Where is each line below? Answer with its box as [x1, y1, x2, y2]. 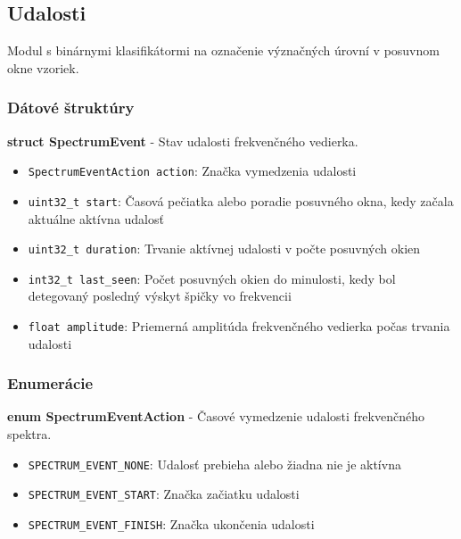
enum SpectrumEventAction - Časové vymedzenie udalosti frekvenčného [7, 407, 424, 426]
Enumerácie [7, 372, 94, 394]
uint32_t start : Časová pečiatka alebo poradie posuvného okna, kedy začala [28, 191, 454, 210]
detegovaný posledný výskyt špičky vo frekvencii [28, 286, 292, 305]
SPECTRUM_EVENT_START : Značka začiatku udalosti [28, 485, 300, 503]
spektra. [7, 425, 52, 444]
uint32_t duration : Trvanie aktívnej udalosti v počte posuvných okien [28, 239, 421, 258]
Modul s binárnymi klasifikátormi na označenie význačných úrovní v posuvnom [7, 41, 440, 60]
